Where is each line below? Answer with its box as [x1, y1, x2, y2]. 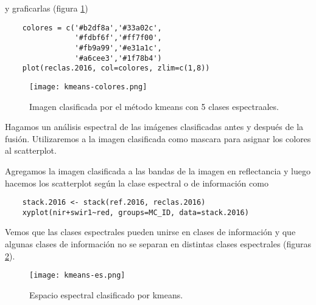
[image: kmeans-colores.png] [29, 82, 147, 91]
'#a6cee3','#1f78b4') [74, 53, 162, 63]
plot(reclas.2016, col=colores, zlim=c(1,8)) [22, 64, 210, 73]
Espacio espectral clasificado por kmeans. [29, 288, 183, 301]
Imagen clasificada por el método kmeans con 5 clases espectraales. [29, 100, 279, 112]
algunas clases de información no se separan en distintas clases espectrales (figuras [5, 238, 312, 250]
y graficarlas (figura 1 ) [5, 2, 88, 14]
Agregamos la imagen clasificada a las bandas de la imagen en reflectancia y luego [5, 164, 311, 177]
